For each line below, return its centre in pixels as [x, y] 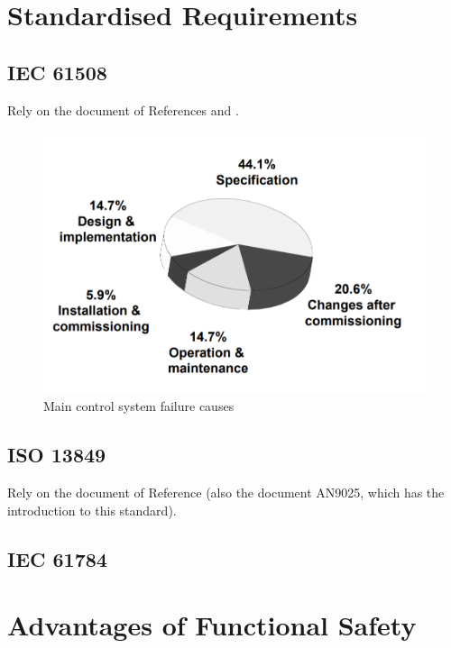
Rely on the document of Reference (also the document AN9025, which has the [226, 493]
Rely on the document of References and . [123, 110]
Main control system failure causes [139, 406]
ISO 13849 [57, 455]
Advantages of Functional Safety [212, 625]
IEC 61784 [57, 558]
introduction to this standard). [92, 510]
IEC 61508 [57, 72]
